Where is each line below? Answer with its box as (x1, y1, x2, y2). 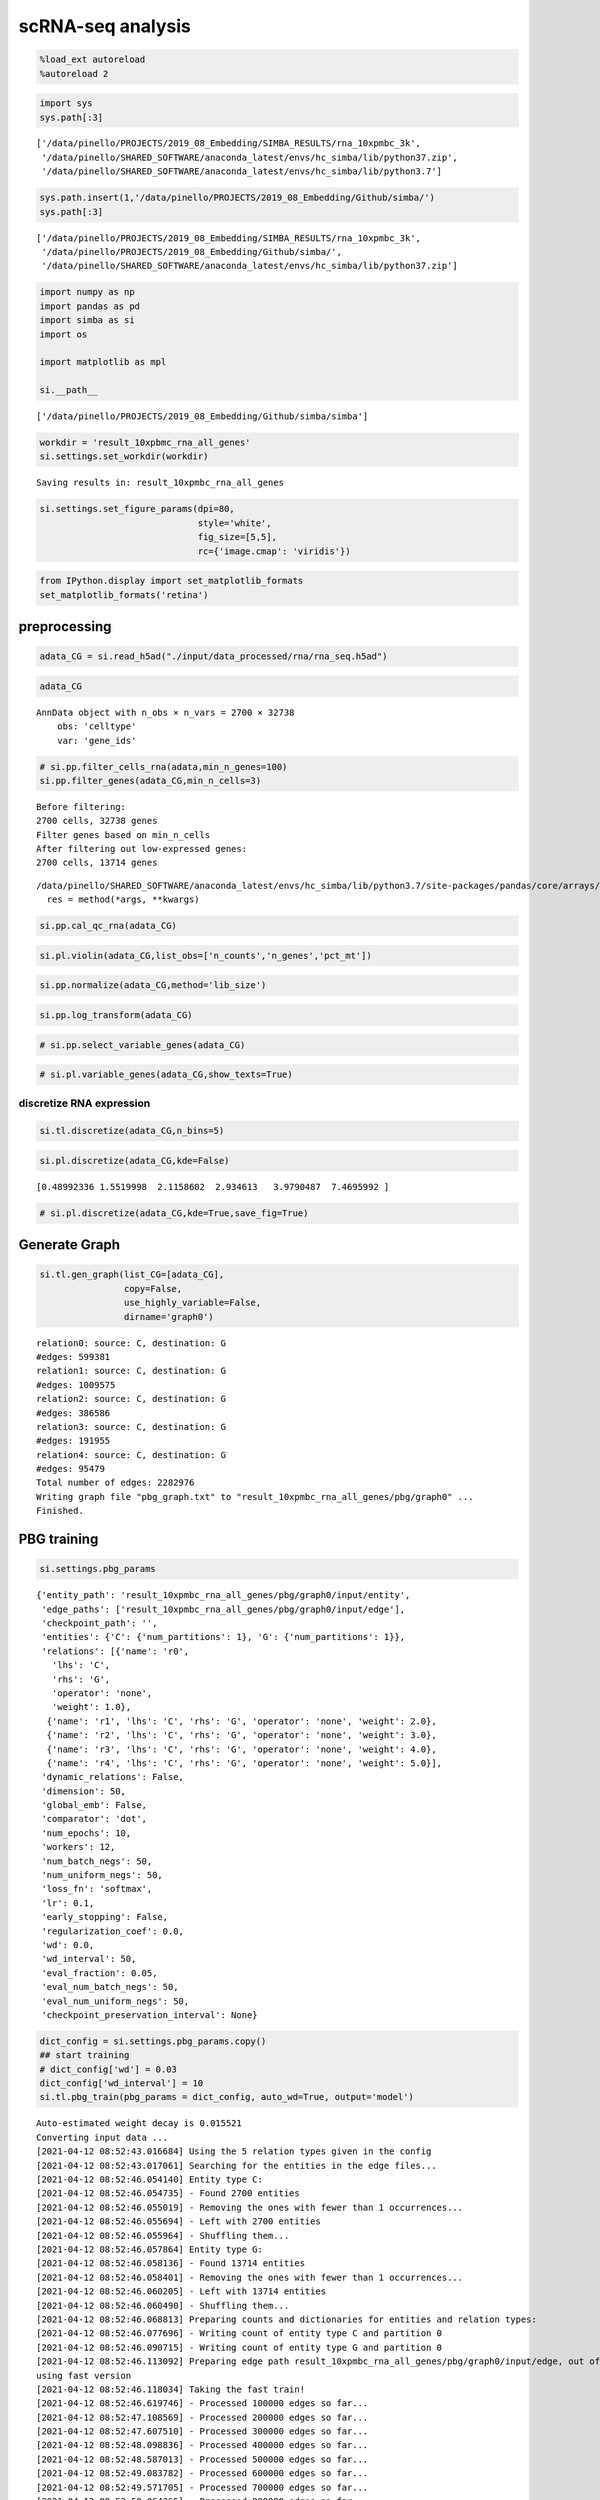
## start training (39, 2050, 130, 2061)
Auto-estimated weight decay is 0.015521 (36, 2118, 242, 2129)
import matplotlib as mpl (39, 356, 167, 368)
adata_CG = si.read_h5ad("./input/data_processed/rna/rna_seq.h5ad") (39, 651, 388, 662)
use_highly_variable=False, (123, 1297, 262, 1309)
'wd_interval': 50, (41, 1953, 137, 1965)
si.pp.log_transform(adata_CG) (39, 1009, 194, 1020)
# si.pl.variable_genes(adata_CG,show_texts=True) (39, 1069, 294, 1080)
